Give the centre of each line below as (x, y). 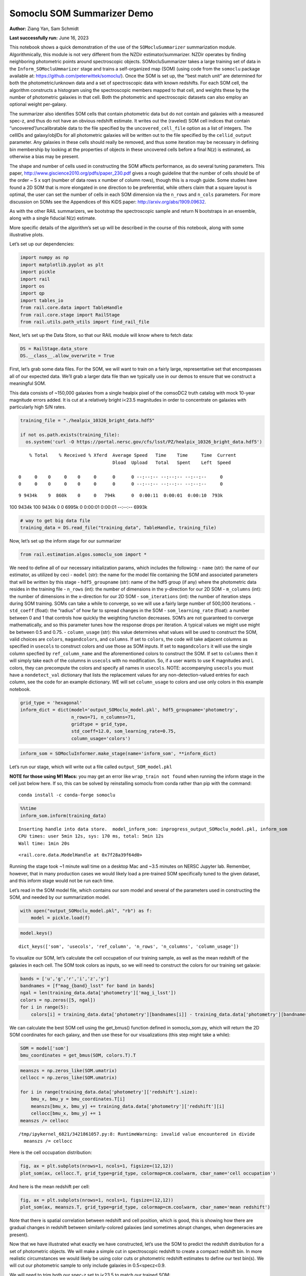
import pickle (38, 272)
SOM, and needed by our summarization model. (60, 897)
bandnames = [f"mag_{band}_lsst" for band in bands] (87, 986)
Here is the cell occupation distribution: (51, 1152)
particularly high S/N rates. (38, 407)
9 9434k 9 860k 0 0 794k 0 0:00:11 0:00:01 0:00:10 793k (121, 496)
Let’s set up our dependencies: (42, 244)
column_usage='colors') (101, 738)
